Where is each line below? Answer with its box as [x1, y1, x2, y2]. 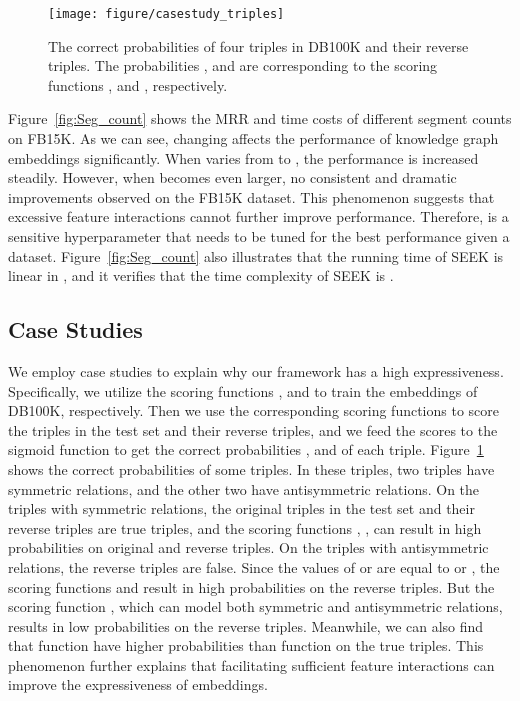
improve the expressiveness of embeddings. [8, 674, 268, 695]
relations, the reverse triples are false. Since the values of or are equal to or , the [8, 556, 500, 577]
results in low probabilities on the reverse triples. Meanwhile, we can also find [8, 615, 484, 636]
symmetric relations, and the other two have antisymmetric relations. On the [8, 478, 480, 499]
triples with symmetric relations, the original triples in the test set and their [8, 498, 475, 519]
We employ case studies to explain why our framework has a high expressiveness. [8, 360, 504, 381]
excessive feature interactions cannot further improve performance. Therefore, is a [8, 206, 509, 227]
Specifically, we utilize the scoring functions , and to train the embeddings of [8, 380, 478, 401]
